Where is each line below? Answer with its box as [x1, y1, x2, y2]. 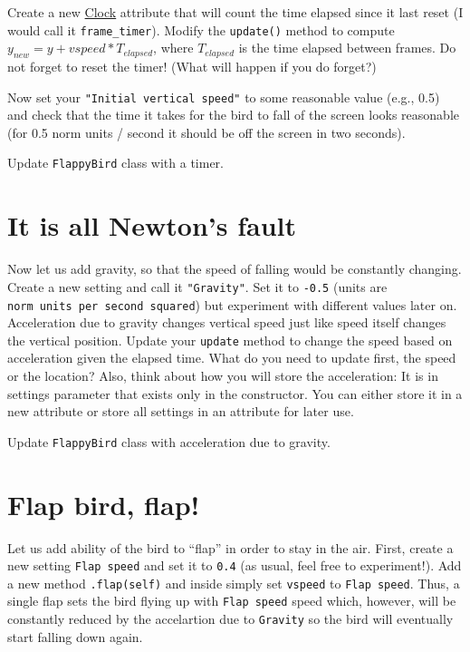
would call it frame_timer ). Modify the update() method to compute [7, 20, 395, 39]
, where [153, 38, 194, 57]
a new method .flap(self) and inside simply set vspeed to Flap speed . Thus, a [7, 573, 460, 592]
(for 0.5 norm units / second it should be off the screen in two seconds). [7, 122, 406, 141]
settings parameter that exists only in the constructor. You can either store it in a [7, 384, 463, 403]
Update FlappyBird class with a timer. [7, 153, 225, 172]
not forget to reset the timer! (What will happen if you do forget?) [7, 57, 377, 76]
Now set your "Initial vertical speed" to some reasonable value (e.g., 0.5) [7, 87, 440, 106]
